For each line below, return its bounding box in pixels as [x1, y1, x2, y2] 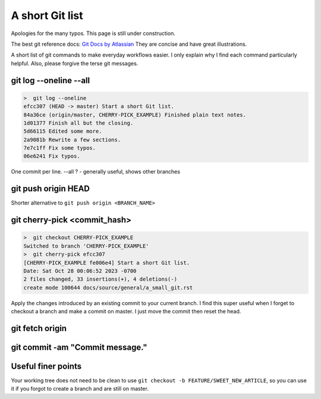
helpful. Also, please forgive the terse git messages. [11, 59, 139, 67]
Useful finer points [11, 361, 82, 371]
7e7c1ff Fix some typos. [23, 144, 96, 152]
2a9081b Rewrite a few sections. [23, 136, 121, 143]
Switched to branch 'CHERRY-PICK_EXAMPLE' [23, 243, 149, 249]
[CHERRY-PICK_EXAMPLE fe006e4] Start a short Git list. [23, 259, 190, 266]
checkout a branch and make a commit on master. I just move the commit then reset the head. [11, 308, 241, 315]
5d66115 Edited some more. [23, 128, 102, 135]
